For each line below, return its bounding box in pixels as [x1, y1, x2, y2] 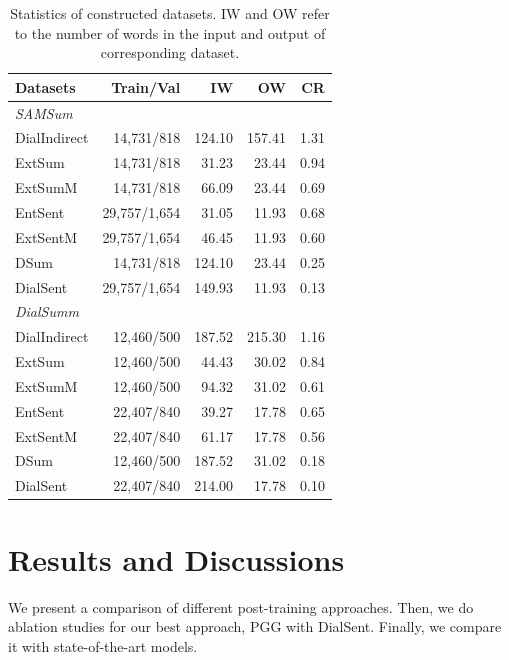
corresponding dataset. [100, 42, 240, 63]
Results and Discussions [8, 538, 345, 579]
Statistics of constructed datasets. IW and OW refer [10, 3, 330, 23]
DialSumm [15, 301, 79, 322]
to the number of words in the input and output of [14, 22, 326, 43]
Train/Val [111, 76, 181, 97]
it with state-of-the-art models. [8, 635, 198, 656]
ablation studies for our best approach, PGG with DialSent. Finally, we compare [8, 616, 502, 637]
